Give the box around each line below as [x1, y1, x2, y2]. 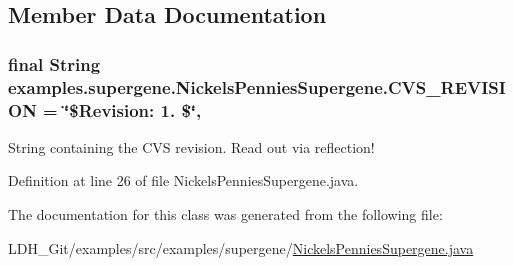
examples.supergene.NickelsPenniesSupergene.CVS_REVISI [8, 74, 506, 99]
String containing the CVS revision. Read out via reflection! [8, 136, 375, 157]
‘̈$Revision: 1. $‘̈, [64, 97, 202, 122]
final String [8, 51, 101, 76]
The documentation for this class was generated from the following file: [8, 204, 443, 225]
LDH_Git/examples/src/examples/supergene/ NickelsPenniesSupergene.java [8, 237, 474, 258]
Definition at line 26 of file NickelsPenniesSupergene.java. [8, 170, 359, 191]
